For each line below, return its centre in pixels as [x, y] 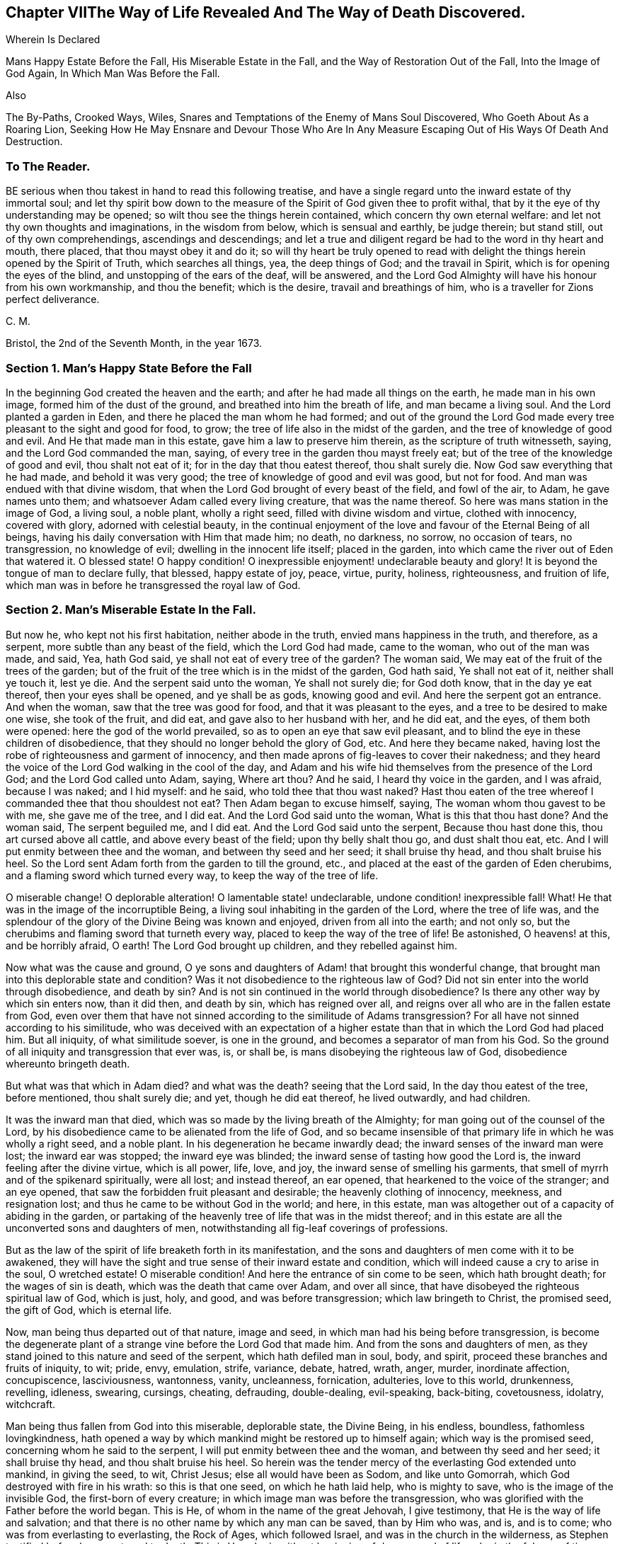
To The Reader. [48, 166]
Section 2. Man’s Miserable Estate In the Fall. [131, 610]
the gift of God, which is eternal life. [89, 1310]
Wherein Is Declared [53, 40]
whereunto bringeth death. [68, 1063]
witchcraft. [31, 1404]
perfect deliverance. [53, 299]
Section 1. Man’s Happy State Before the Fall [129, 368]
